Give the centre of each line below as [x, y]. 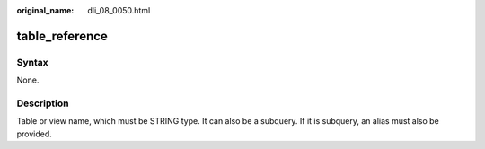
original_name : [45, 10]
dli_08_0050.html [119, 10]
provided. [35, 134]
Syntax [32, 62]
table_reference [62, 36]
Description [43, 103]
